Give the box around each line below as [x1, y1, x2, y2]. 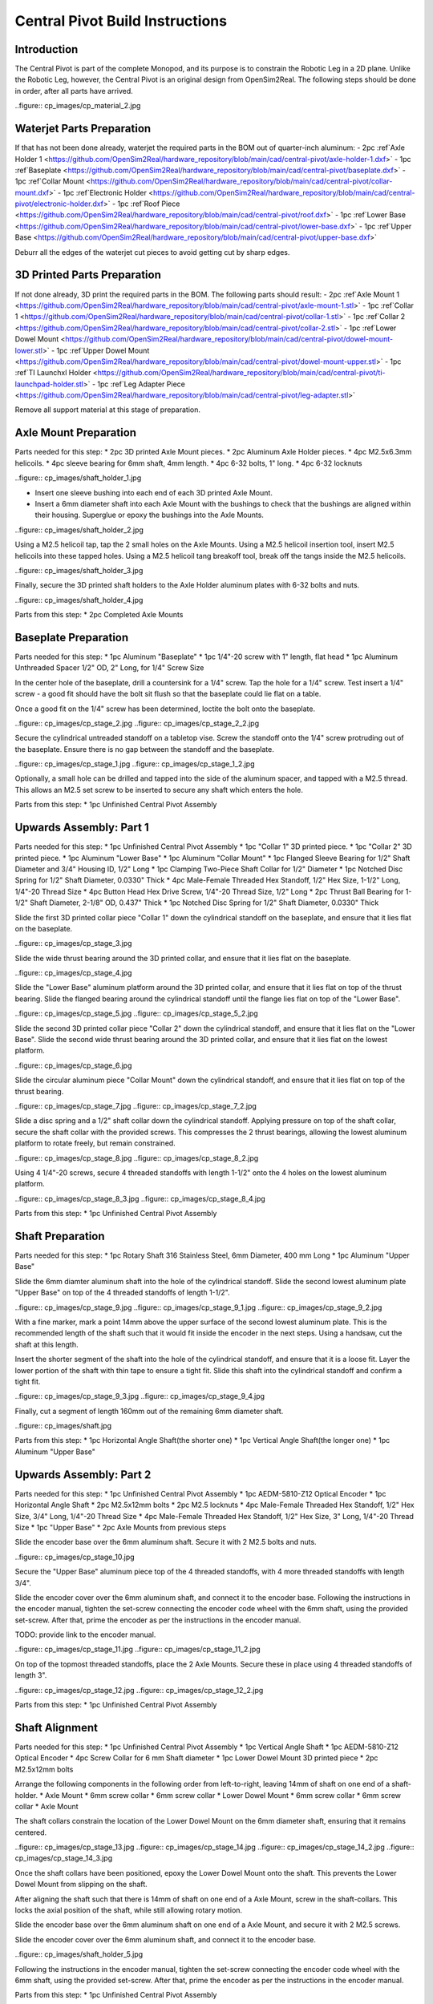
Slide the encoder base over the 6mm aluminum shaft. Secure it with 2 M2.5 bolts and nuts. [14, 1537, 317, 1547]
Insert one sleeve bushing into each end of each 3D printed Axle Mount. [34, 487, 273, 497]
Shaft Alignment [14, 1720, 99, 1735]
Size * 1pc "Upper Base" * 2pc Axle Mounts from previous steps [14, 1522, 227, 1532]
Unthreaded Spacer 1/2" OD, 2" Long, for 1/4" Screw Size [14, 663, 204, 673]
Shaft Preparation [14, 1229, 105, 1242]
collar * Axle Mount [14, 1801, 79, 1811]
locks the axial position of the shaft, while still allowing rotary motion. [14, 1905, 243, 1915]
